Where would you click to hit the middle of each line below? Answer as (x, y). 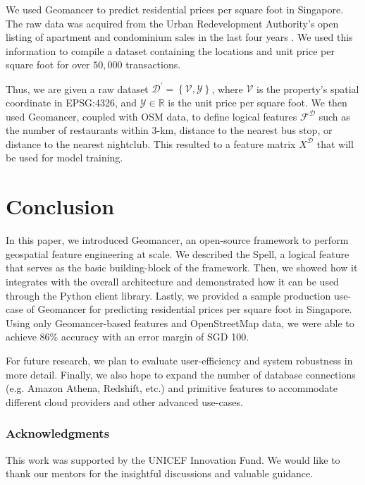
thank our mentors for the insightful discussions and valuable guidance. (160, 473)
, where (227, 88)
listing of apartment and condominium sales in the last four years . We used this (179, 37)
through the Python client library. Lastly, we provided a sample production (168, 295)
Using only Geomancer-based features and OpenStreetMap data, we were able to (180, 323)
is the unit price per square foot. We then (258, 103)
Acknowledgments (58, 433)
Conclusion (60, 206)
